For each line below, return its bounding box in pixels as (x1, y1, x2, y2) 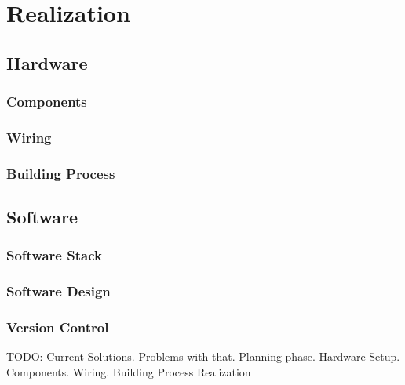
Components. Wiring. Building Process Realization (6, 363, 251, 380)
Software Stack (6, 245, 102, 265)
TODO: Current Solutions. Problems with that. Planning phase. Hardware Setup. (6, 348, 400, 365)
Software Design (6, 281, 111, 301)
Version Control (6, 318, 109, 337)
